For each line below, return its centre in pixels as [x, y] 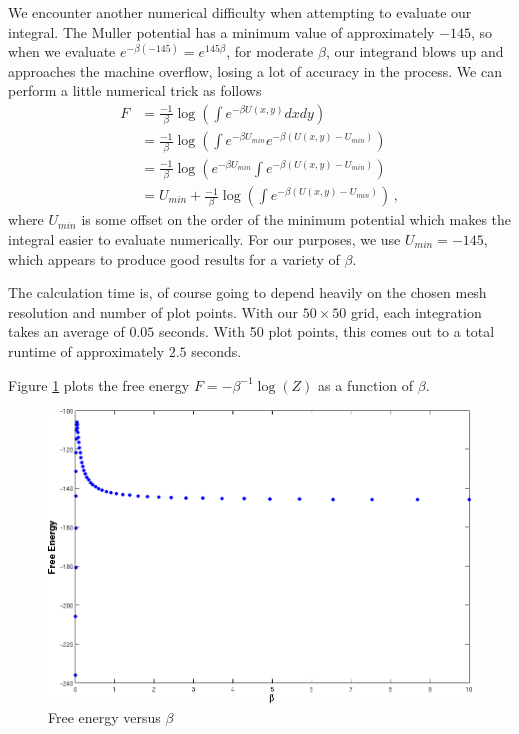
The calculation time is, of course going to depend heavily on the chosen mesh [247, 292]
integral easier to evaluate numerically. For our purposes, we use [204, 238]
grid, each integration [416, 311]
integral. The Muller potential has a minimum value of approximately [221, 31]
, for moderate [270, 51]
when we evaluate [62, 51]
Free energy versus [104, 716]
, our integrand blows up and [414, 51]
